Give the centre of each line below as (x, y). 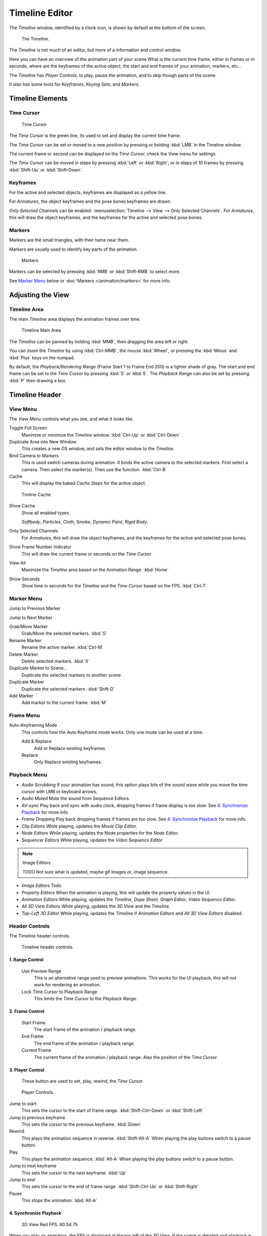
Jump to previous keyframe (37, 1117)
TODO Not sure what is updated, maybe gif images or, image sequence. (96, 872)
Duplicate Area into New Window (43, 442)
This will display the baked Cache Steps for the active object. (84, 483)
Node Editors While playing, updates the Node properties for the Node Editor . (100, 833)
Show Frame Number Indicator (40, 547)
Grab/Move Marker (28, 626)
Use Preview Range (42, 971)
